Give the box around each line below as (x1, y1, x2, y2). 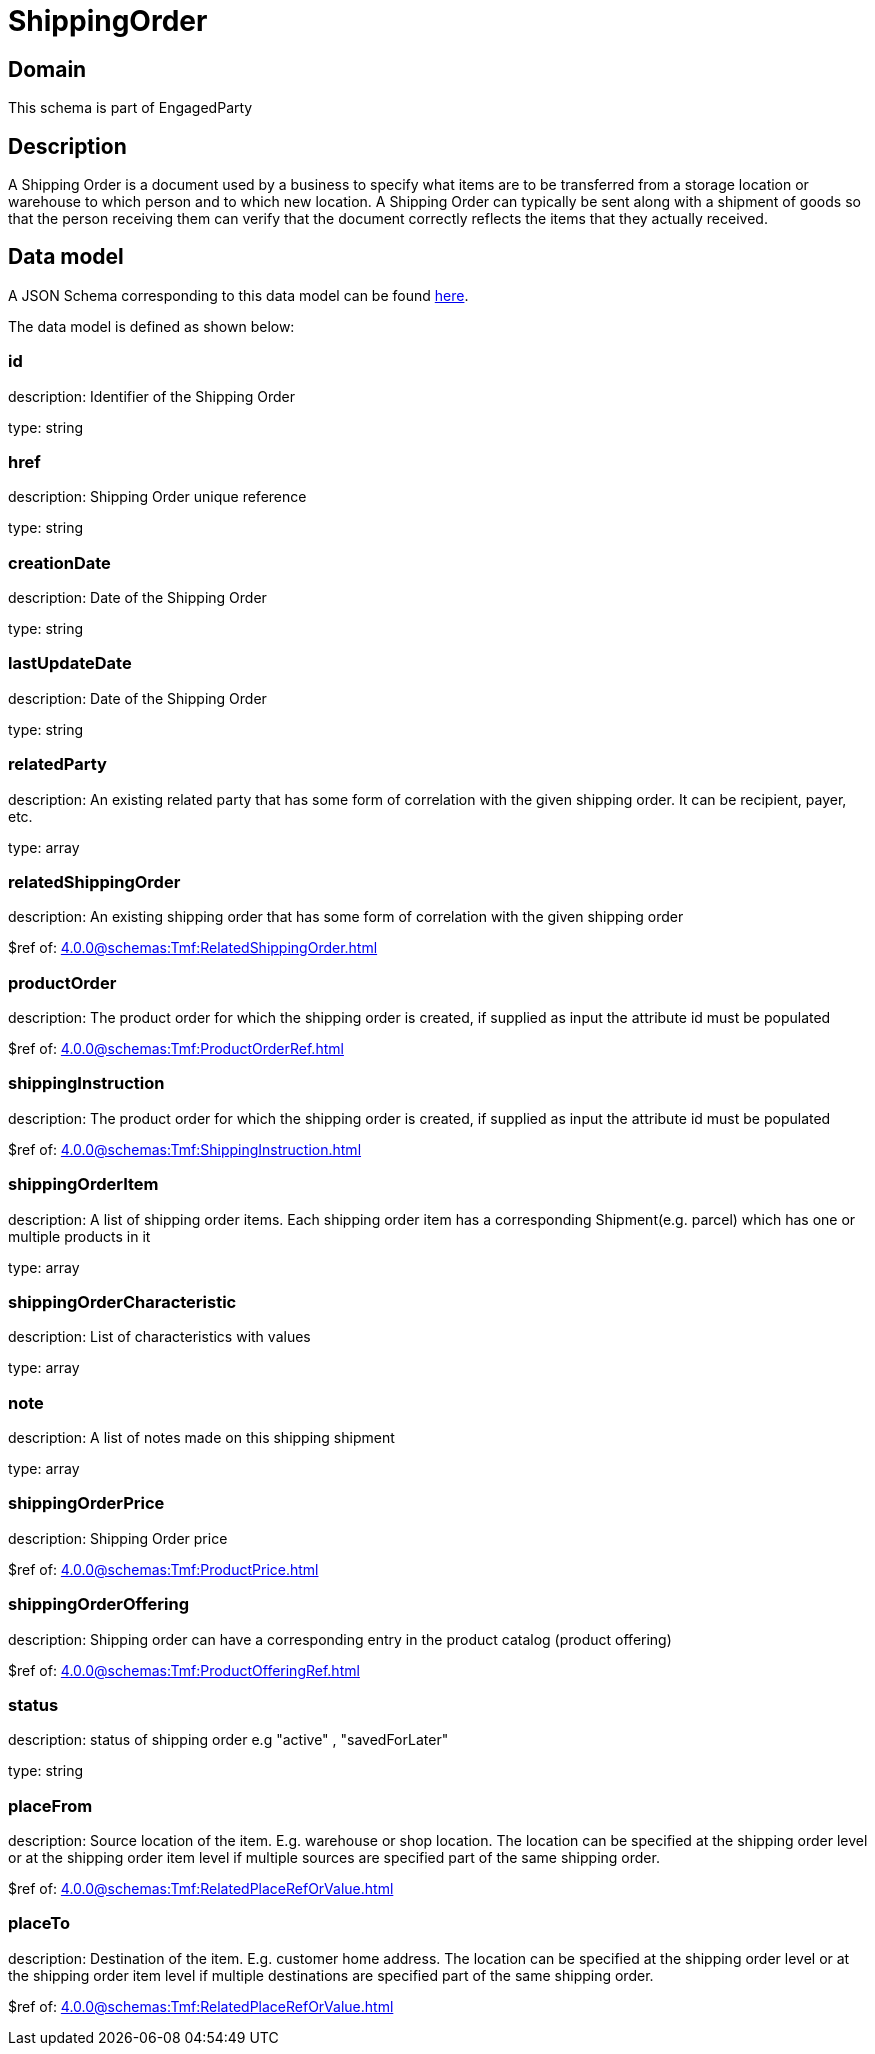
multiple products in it (8, 1227, 151, 1245)
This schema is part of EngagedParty (8, 99, 253, 117)
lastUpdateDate (8, 653, 132, 674)
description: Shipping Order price (8, 1529, 228, 1547)
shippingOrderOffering (8, 1594, 189, 1615)
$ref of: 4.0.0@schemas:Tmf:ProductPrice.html (8, 1560, 319, 1578)
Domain (8, 56, 87, 82)
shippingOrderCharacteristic (8, 1291, 237, 1312)
